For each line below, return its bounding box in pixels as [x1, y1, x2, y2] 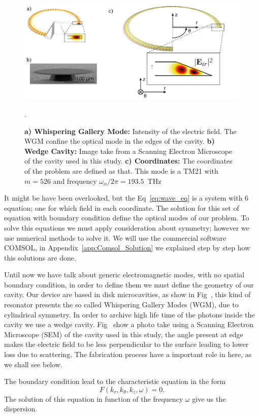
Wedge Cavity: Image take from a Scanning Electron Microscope [24, 145, 233, 156]
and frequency [53, 175, 97, 186]
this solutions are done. [4, 252, 76, 263]
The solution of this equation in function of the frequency [4, 393, 183, 404]
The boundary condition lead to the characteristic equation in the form [4, 376, 226, 387]
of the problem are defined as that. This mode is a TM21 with [24, 165, 218, 176]
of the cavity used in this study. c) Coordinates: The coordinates [24, 155, 233, 166]
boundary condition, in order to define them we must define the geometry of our [4, 279, 254, 290]
